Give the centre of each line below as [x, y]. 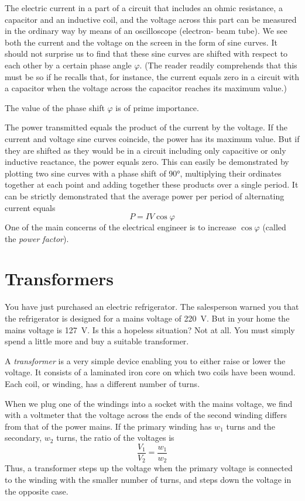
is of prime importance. [157, 107]
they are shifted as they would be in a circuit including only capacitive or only [145, 150]
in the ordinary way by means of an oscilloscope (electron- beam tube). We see [146, 31]
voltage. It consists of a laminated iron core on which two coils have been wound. [150, 372]
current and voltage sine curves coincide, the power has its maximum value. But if [152, 138]
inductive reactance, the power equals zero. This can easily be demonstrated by [147, 162]
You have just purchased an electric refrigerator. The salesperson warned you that [152, 307]
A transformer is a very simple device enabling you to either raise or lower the [145, 360]
